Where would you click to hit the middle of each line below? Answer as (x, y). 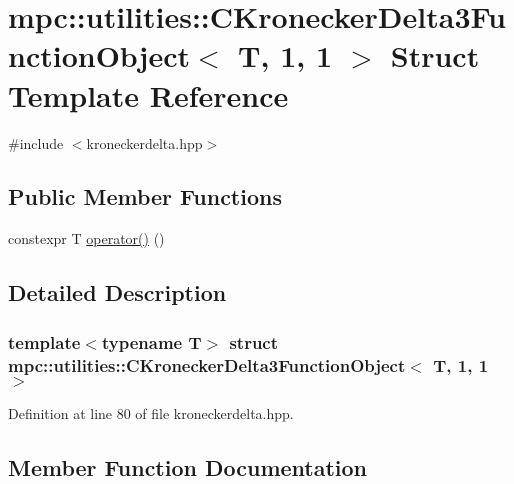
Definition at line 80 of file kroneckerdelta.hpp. (151, 412)
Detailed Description (117, 292)
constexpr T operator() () (86, 238)
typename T (151, 341)
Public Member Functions (145, 196)
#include (36, 142)
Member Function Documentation (188, 466)
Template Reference (148, 94)
